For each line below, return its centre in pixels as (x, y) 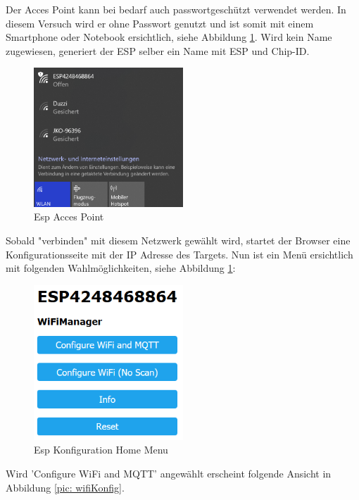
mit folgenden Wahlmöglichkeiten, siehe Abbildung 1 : (121, 268)
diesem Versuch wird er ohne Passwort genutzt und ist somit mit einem (160, 23)
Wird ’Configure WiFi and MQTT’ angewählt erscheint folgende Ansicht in (169, 474)
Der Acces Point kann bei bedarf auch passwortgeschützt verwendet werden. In (176, 9)
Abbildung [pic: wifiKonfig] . (65, 487)
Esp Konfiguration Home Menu (101, 450)
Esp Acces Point (69, 217)
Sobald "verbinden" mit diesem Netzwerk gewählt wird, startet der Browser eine (178, 240)
